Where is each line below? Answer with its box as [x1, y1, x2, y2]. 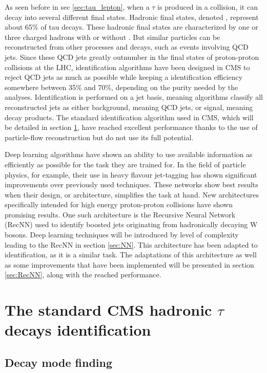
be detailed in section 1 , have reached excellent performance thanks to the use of [5, 122, 258, 133]
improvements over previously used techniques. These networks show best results [5, 179, 258, 190]
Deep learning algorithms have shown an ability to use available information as [5, 149, 253, 160]
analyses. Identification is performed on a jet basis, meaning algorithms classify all [5, 92, 263, 102]
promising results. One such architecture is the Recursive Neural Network [5, 209, 236, 220]
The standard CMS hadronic [5, 299, 212, 320]
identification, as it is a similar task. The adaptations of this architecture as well [5, 249, 257, 260]
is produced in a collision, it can [157, 2, 258, 12]
